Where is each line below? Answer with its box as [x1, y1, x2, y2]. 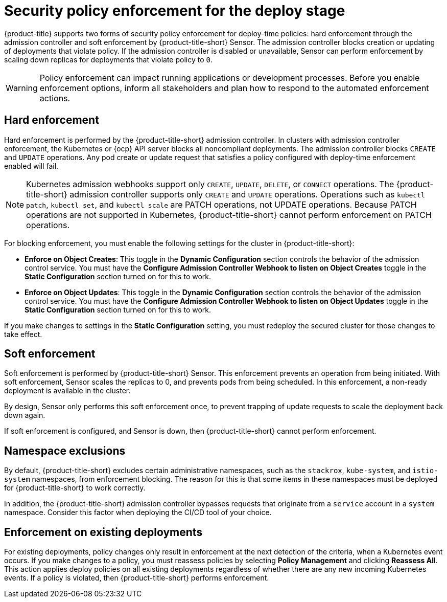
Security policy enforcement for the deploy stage [4, 2, 345, 19]
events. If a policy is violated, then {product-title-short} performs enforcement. [4, 573, 269, 583]
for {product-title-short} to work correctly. [4, 483, 146, 493]
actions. [39, 93, 70, 103]
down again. [4, 411, 45, 420]
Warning [6, 82, 38, 93]
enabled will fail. [4, 161, 59, 170]
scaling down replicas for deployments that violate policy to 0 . [4, 55, 213, 64]
